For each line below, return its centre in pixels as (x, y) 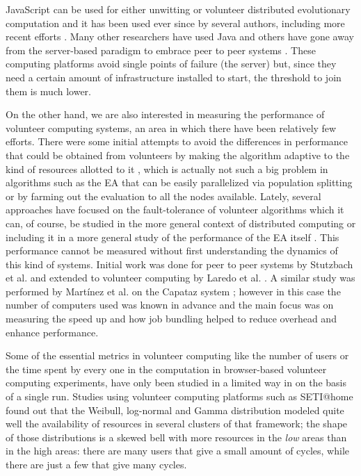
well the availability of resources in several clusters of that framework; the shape (177, 424)
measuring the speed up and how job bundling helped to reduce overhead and (171, 319)
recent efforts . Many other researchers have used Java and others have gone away (180, 36)
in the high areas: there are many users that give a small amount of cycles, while (177, 451)
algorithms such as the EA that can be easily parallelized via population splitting (179, 182)
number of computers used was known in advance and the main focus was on (170, 305)
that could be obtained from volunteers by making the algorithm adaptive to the (178, 155)
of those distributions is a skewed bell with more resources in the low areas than (176, 437)
